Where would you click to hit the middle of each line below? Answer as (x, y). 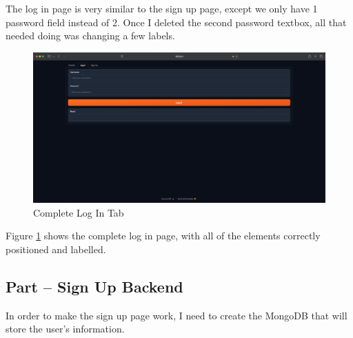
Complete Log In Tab (79, 212)
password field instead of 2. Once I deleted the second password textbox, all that (176, 22)
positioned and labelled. (56, 249)
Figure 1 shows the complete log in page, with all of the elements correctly (163, 236)
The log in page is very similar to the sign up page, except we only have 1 (162, 8)
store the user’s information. (65, 329)
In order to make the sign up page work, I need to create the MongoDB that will (176, 315)
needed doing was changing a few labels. (90, 36)
